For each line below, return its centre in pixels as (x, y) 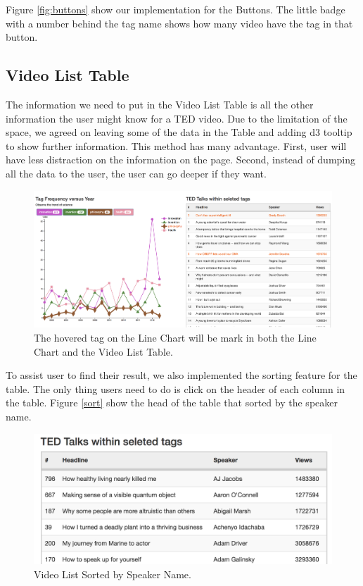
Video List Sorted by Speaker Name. (113, 574)
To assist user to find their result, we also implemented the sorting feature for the (181, 375)
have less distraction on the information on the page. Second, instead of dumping (181, 160)
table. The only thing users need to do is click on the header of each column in (176, 388)
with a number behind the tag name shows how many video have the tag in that (179, 23)
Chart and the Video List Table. (103, 351)
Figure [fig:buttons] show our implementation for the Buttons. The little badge (176, 9)
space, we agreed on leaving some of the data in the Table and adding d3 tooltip (179, 132)
